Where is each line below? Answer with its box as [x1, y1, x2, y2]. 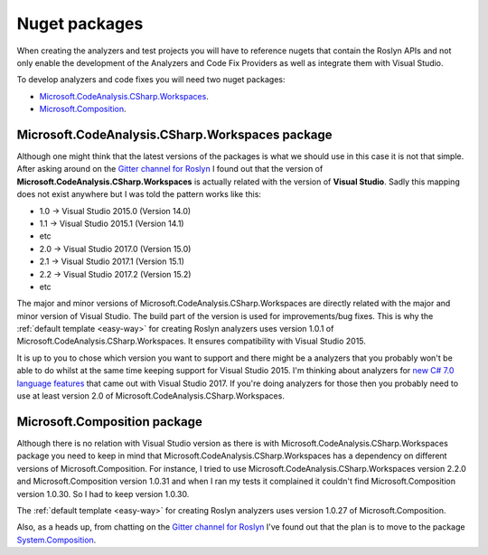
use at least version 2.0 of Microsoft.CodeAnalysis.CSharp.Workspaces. [16, 390, 285, 401]
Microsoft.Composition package [16, 414, 203, 429]
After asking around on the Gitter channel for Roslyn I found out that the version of [16, 164, 324, 174]
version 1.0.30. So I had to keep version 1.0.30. [16, 488, 190, 499]
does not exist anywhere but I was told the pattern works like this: [16, 189, 262, 200]
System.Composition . [16, 534, 97, 545]
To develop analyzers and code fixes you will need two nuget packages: [16, 74, 286, 85]
